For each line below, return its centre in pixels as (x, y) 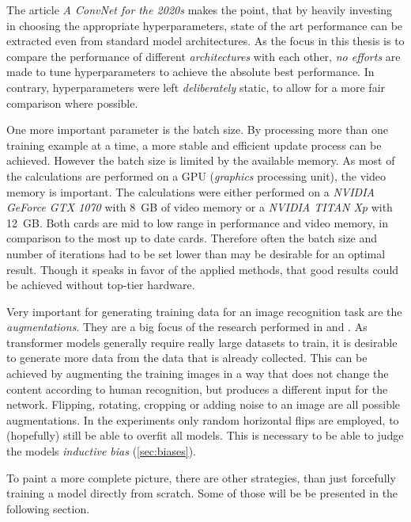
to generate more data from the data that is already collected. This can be (187, 358)
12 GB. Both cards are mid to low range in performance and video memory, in (198, 222)
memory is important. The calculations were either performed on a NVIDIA (190, 191)
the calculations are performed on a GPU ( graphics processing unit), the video (196, 175)
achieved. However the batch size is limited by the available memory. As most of (201, 160)
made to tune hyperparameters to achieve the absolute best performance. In (190, 72)
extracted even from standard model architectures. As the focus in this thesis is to (205, 41)
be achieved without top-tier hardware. (101, 285)
